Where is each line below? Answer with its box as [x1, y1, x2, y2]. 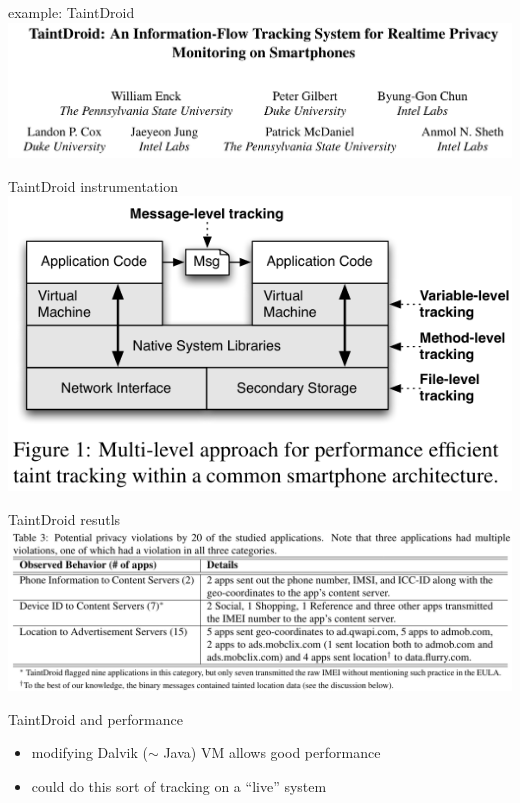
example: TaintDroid [8, 2, 135, 22]
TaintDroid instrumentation [8, 175, 178, 196]
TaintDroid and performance [8, 708, 183, 729]
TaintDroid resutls [8, 508, 121, 529]
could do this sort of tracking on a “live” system [31, 775, 327, 796]
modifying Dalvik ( [31, 742, 148, 763]
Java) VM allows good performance [163, 742, 381, 763]
